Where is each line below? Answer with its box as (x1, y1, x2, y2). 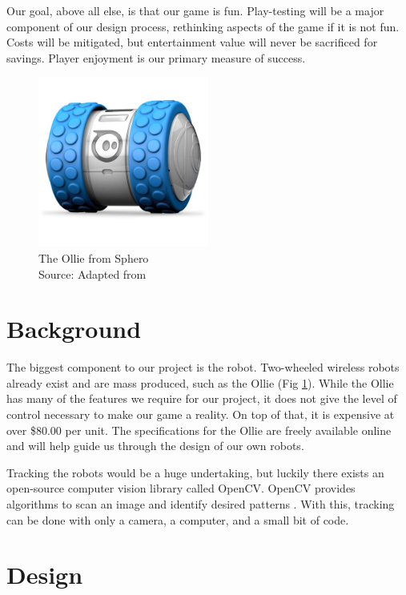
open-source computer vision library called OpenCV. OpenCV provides (6, 480, 356, 497)
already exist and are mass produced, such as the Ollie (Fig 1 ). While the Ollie (6, 374, 394, 391)
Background (6, 312, 142, 345)
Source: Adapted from (38, 265, 147, 282)
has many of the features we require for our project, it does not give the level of (6, 390, 397, 407)
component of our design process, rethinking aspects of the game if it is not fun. (6, 18, 400, 34)
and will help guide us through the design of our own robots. (6, 437, 304, 454)
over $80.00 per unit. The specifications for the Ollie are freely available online (6, 421, 392, 438)
